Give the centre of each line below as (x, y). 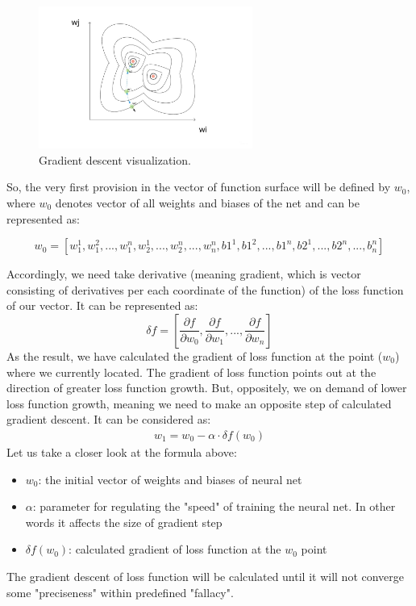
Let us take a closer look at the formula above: (122, 451)
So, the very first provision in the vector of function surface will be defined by (199, 187)
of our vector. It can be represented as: (102, 305)
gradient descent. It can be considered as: (109, 419)
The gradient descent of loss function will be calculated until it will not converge (206, 576)
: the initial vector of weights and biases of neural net (170, 479)
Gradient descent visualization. (115, 159)
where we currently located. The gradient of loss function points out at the (191, 372)
